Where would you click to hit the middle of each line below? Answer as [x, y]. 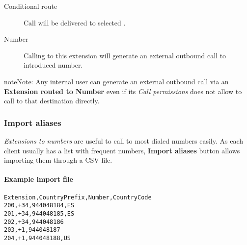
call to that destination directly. [52, 101]
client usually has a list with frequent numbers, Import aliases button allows [122, 150]
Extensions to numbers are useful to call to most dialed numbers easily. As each [124, 140]
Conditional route [31, 6]
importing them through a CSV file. [58, 160]
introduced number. [53, 65]
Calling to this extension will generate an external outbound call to [125, 55]
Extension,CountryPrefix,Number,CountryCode [78, 197]
